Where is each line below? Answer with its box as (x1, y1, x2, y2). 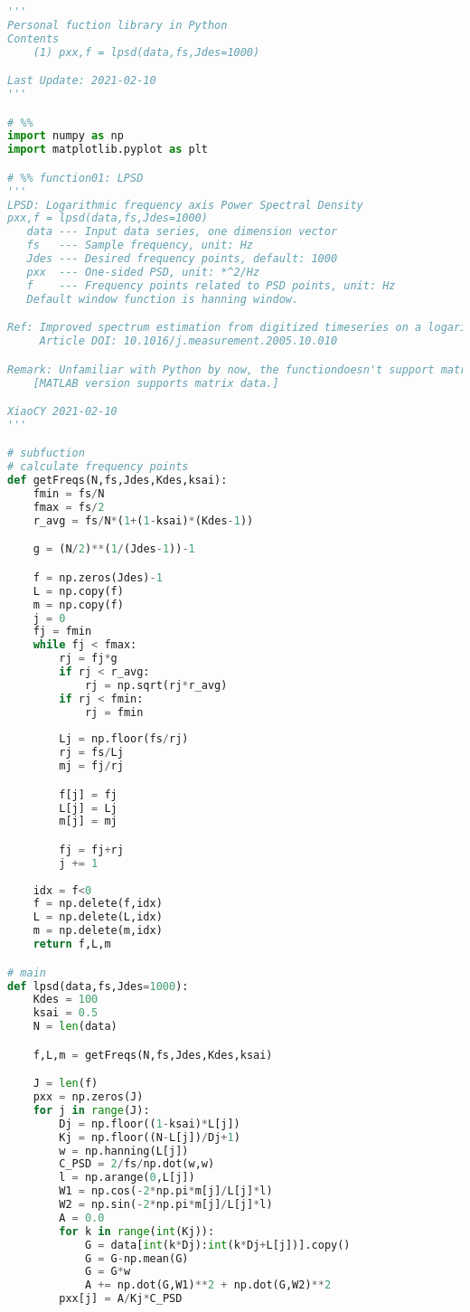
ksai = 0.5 (33, 1006, 99, 1020)
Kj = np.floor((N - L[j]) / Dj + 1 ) (59, 1130, 240, 1144)
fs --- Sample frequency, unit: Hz (26, 239, 254, 252)
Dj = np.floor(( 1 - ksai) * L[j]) (59, 1117, 240, 1130)
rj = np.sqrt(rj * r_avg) (84, 678, 228, 692)
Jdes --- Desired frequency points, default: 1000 (26, 252, 338, 266)
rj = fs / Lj (59, 746, 124, 760)
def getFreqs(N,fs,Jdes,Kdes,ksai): (7, 474, 228, 487)
